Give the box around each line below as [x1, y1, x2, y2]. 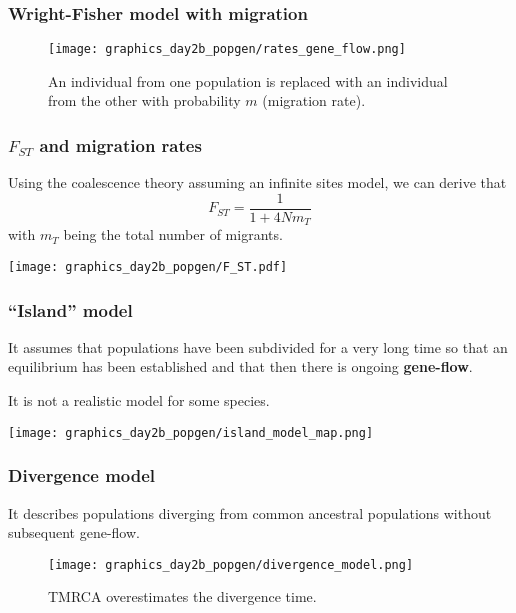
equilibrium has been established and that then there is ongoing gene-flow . [8, 356, 473, 377]
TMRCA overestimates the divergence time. [48, 586, 317, 607]
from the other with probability [48, 90, 241, 111]
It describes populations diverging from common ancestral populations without [8, 502, 492, 523]
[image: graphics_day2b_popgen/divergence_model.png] [48, 557, 414, 572]
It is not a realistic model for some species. [8, 390, 270, 411]
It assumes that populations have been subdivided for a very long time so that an [8, 336, 508, 357]
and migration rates [39, 132, 202, 157]
